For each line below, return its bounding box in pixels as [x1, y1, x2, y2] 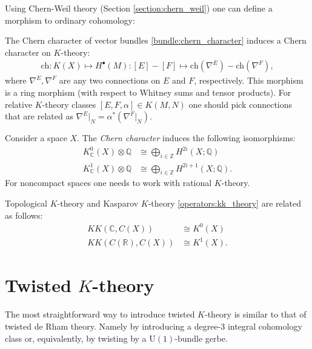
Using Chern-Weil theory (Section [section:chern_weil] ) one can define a [5, 2, 273, 14]
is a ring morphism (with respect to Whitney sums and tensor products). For [5, 86, 291, 98]
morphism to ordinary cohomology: [5, 13, 135, 26]
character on [5, 45, 51, 58]
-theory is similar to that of [204, 308, 307, 321]
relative [5, 98, 33, 110]
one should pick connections [188, 98, 293, 110]
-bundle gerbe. [174, 331, 228, 344]
